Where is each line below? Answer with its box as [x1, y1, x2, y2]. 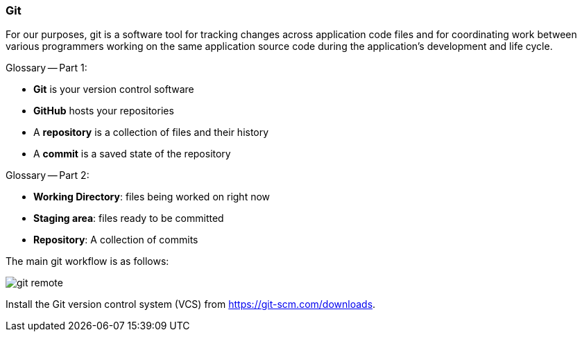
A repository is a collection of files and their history [33, 126, 269, 139]
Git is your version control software [33, 83, 194, 96]
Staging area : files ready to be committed [33, 212, 224, 225]
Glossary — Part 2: [6, 169, 89, 182]
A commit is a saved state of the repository [33, 148, 231, 160]
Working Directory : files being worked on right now [33, 191, 271, 203]
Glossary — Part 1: [6, 62, 87, 74]
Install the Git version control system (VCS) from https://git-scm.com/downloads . [6, 298, 376, 311]
